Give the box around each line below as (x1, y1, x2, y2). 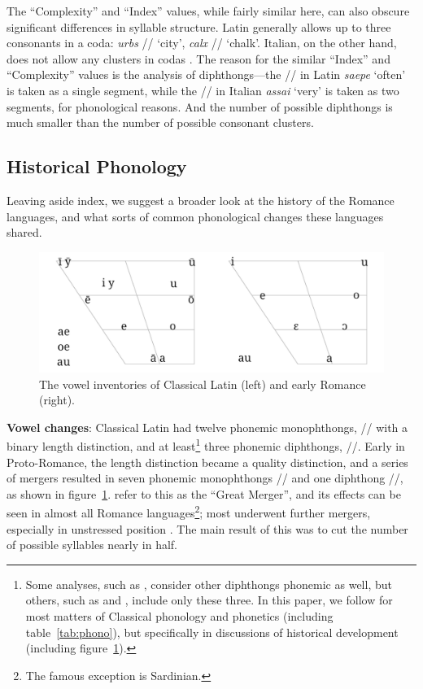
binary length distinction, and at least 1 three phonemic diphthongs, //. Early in (7, 435, 405, 454)
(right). (39, 391, 76, 408)
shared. (7, 224, 42, 241)
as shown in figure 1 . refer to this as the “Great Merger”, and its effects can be (7, 485, 401, 502)
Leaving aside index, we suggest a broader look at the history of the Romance (7, 191, 395, 208)
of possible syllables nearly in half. (7, 536, 177, 553)
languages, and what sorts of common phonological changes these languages (7, 207, 384, 225)
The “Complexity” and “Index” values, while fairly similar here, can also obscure (7, 2, 410, 19)
